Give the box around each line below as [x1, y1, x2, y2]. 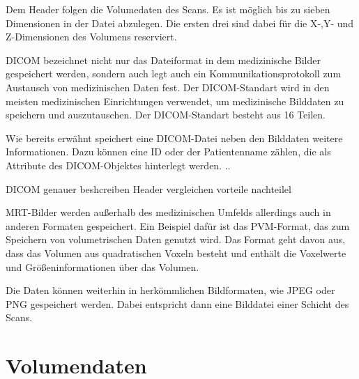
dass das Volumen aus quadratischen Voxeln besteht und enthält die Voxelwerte [6, 245, 346, 260]
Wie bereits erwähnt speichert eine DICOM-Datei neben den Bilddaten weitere [6, 130, 343, 145]
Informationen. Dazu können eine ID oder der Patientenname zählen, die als [6, 144, 331, 159]
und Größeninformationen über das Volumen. [6, 259, 199, 274]
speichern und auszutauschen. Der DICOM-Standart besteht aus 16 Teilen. [6, 107, 326, 122]
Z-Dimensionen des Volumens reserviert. [6, 29, 177, 44]
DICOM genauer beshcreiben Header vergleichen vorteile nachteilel [6, 181, 291, 196]
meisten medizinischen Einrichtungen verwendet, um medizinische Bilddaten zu [6, 93, 344, 108]
